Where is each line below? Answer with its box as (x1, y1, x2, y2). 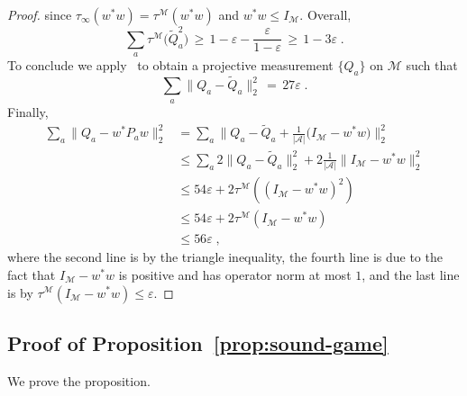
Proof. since (7, 5, 72, 23)
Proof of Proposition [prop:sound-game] (7, 328, 389, 356)
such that (406, 56, 458, 75)
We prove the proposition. (7, 371, 151, 390)
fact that (7, 265, 56, 283)
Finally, (7, 102, 49, 121)
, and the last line (362, 265, 460, 283)
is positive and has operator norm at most (118, 265, 352, 283)
